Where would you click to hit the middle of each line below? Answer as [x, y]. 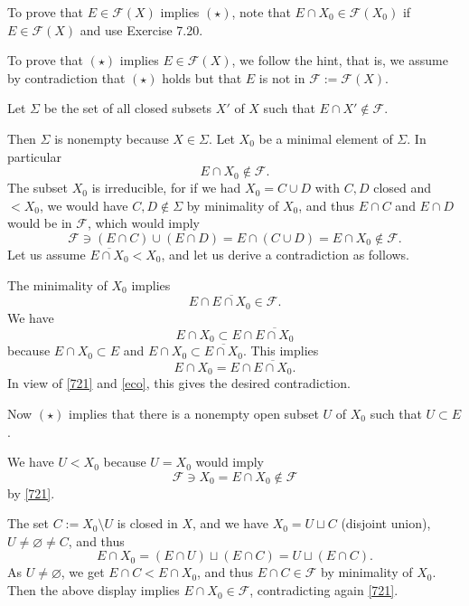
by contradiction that [66, 77]
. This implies [281, 350]
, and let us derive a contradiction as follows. [286, 254]
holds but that [202, 77]
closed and [403, 188]
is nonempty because [112, 138]
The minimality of [57, 284]
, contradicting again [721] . [324, 590]
